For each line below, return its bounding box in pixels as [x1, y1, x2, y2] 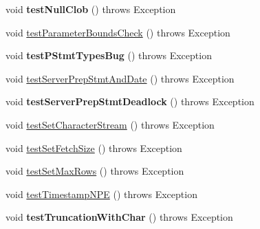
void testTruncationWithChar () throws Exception [6, 210, 233, 224]
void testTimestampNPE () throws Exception [6, 186, 197, 201]
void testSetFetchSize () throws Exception [6, 140, 182, 155]
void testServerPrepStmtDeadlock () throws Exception [6, 94, 254, 109]
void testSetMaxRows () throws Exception [6, 164, 184, 178]
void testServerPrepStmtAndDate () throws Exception [6, 71, 235, 85]
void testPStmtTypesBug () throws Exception [6, 48, 212, 63]
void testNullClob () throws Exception [6, 2, 176, 16]
